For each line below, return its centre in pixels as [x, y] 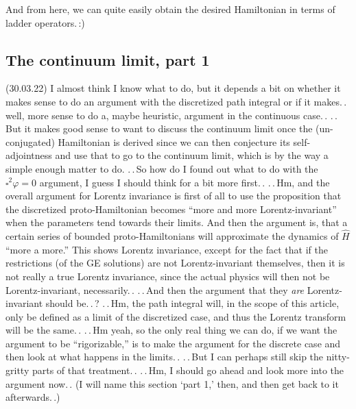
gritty [17, 370]
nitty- [338, 357]
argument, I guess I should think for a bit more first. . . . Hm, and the [185, 182]
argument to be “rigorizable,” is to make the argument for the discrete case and [173, 343]
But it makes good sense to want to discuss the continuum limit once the [159, 128]
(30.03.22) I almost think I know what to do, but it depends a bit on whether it [173, 88]
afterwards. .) [33, 397]
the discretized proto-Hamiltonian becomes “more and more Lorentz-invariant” [171, 209]
